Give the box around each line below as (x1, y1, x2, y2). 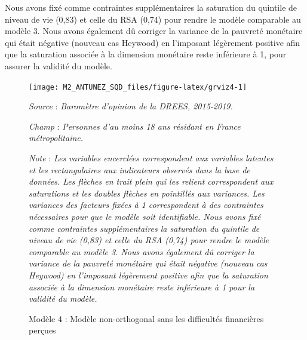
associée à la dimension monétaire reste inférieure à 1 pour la (29, 280, 255, 293)
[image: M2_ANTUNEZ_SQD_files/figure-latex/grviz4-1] (29, 82, 247, 91)
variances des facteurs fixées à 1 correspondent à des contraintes (29, 198, 263, 211)
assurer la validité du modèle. (5, 59, 112, 72)
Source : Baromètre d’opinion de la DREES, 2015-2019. (29, 100, 233, 112)
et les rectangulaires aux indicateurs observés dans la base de (29, 163, 250, 176)
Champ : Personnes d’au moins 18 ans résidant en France (29, 120, 241, 132)
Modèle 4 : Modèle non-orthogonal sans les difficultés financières (29, 312, 264, 324)
